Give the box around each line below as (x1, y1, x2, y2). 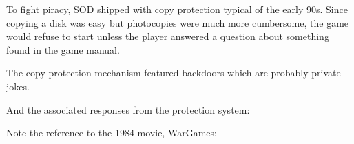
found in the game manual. (6, 42, 120, 56)
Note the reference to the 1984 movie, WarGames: (6, 125, 217, 140)
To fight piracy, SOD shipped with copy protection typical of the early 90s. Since (6, 2, 348, 16)
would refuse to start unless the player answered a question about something (6, 29, 329, 43)
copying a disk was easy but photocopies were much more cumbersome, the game (6, 15, 349, 30)
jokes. (6, 79, 30, 93)
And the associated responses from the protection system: (6, 102, 250, 116)
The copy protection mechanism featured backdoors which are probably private (6, 65, 341, 80)
